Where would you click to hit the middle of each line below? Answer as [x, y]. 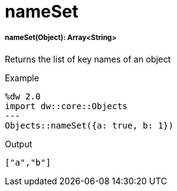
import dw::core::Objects [66, 106]
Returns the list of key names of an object [88, 59]
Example [22, 78]
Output [18, 144]
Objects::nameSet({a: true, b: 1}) [89, 125]
